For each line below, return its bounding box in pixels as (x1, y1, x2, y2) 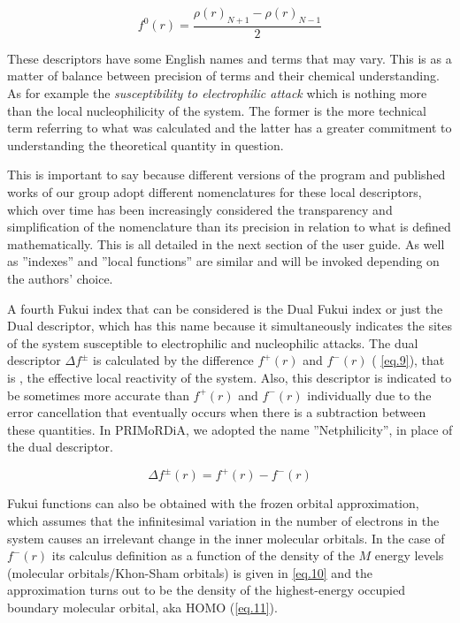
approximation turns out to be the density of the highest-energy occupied (7, 581, 405, 599)
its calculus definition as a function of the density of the (51, 546, 355, 565)
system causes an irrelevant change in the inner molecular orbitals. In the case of (7, 528, 445, 547)
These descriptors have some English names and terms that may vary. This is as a (7, 49, 452, 67)
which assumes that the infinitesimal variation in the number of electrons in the (7, 511, 440, 529)
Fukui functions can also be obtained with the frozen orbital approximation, (7, 494, 419, 513)
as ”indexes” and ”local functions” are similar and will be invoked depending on (7, 252, 440, 270)
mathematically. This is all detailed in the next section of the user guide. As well (7, 234, 445, 253)
